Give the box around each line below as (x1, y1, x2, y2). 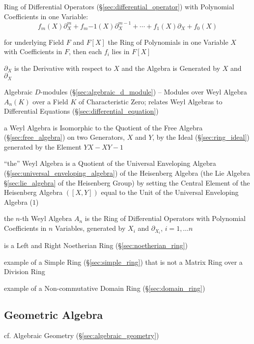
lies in (112, 46, 130, 57)
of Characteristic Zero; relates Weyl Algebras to (78, 96, 223, 106)
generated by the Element (4, 141, 82, 152)
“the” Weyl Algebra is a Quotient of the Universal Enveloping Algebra (4, 158, 216, 168)
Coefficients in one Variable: (4, 11, 88, 21)
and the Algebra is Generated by (121, 63, 221, 73)
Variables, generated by (55, 223, 126, 233)
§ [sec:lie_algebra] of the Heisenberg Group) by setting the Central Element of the (4, 177, 250, 188)
